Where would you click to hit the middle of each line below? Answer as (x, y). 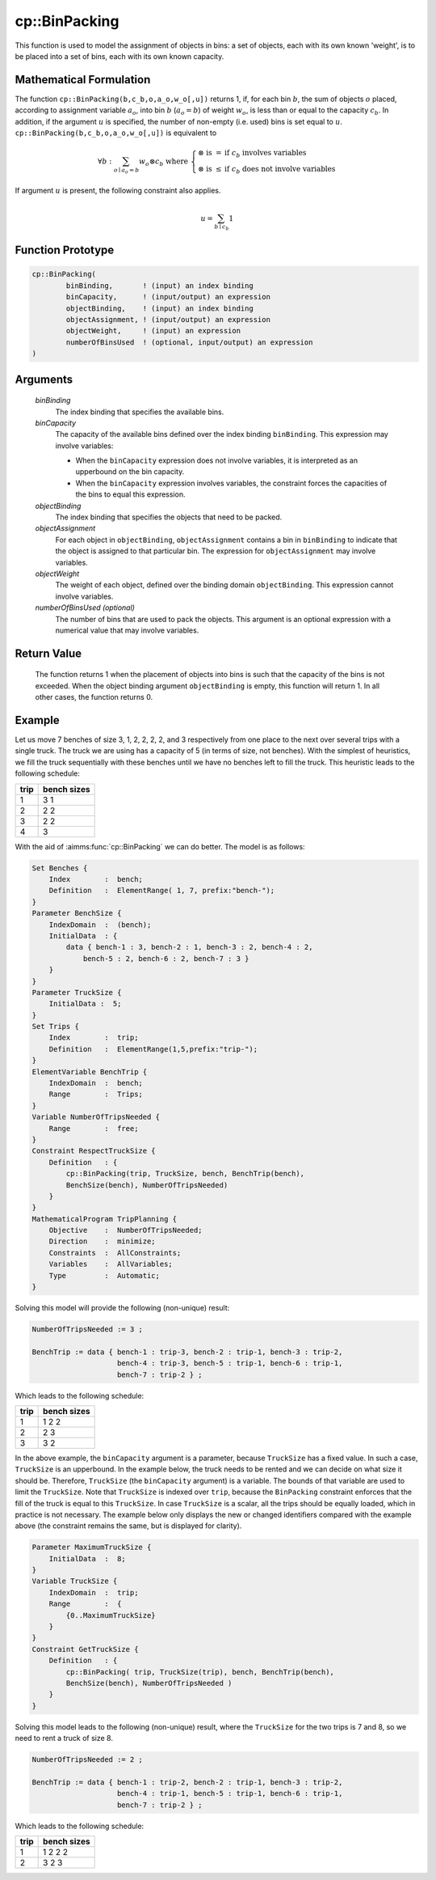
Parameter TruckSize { (77, 992)
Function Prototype (65, 250)
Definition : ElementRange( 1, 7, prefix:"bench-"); (162, 891)
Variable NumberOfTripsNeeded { (96, 1117)
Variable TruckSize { (75, 1581)
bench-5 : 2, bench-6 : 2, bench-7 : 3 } (166, 958)
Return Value (48, 653)
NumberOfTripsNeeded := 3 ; (87, 1330)
